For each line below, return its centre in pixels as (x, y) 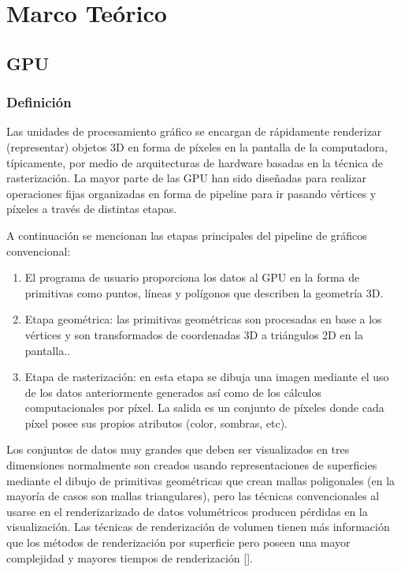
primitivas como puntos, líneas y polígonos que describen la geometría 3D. (204, 292)
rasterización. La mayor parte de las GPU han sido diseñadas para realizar (186, 178)
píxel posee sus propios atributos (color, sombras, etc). (156, 422)
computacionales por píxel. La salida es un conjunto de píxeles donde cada (204, 408)
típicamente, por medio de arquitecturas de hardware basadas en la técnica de (195, 162)
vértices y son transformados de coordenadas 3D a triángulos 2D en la (194, 334)
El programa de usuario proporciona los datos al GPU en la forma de (192, 277)
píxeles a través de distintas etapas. (92, 209)
